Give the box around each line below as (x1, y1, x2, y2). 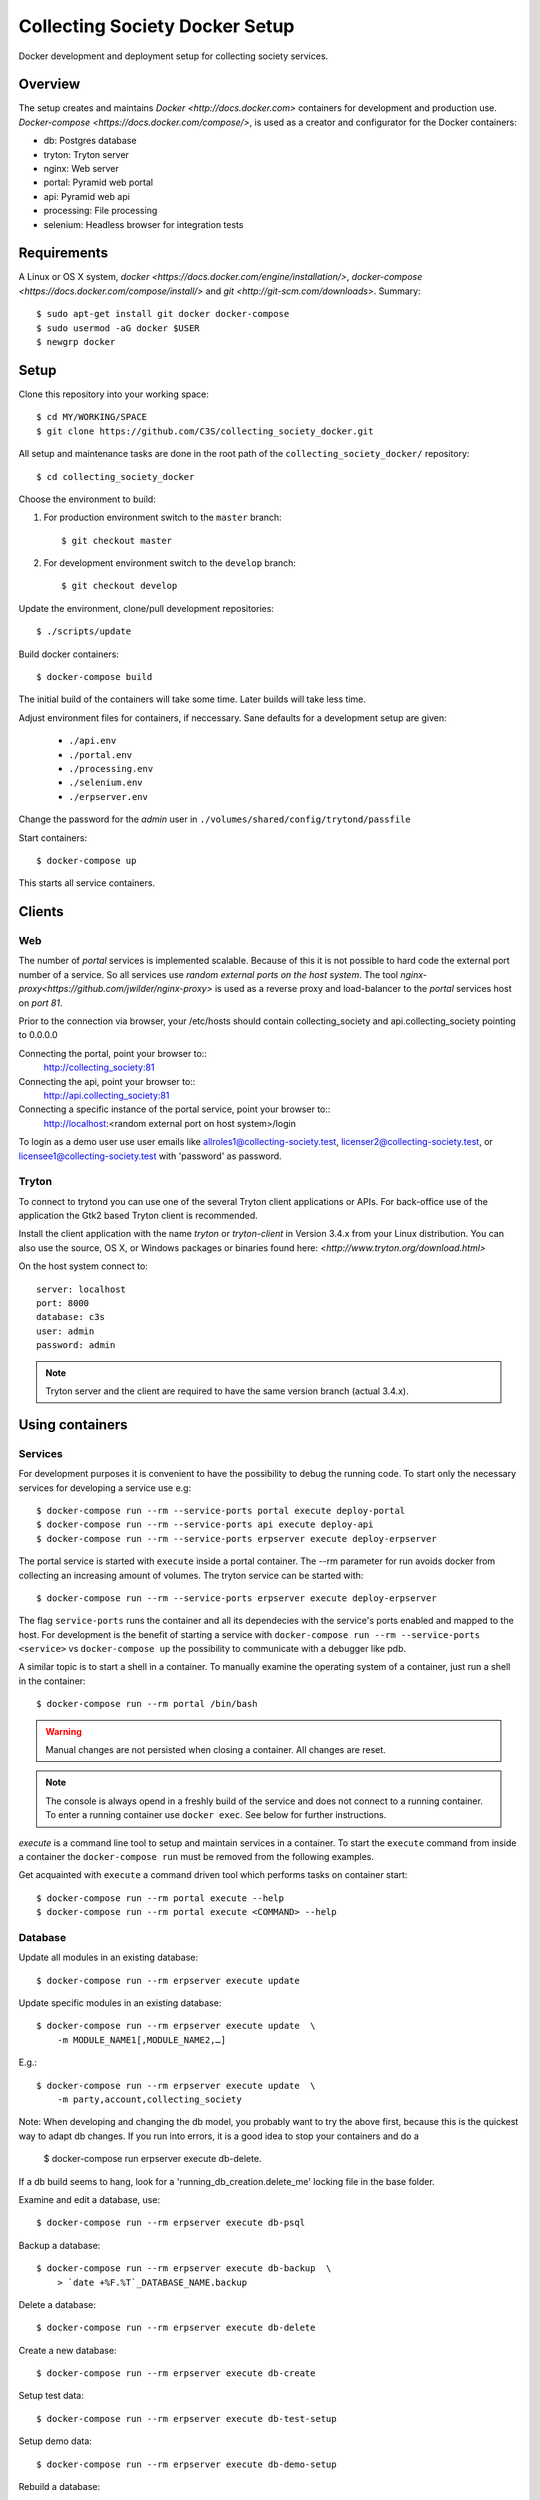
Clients (18, 903, 64, 920)
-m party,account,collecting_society (56, 2094, 242, 2105)
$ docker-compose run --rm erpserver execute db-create (36, 2368, 316, 2379)
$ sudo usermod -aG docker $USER (36, 322, 200, 334)
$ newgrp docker (36, 336, 116, 348)
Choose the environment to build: (18, 493, 157, 505)
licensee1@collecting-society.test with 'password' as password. (18, 1150, 282, 1162)
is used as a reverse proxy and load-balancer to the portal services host (214, 983, 512, 995)
